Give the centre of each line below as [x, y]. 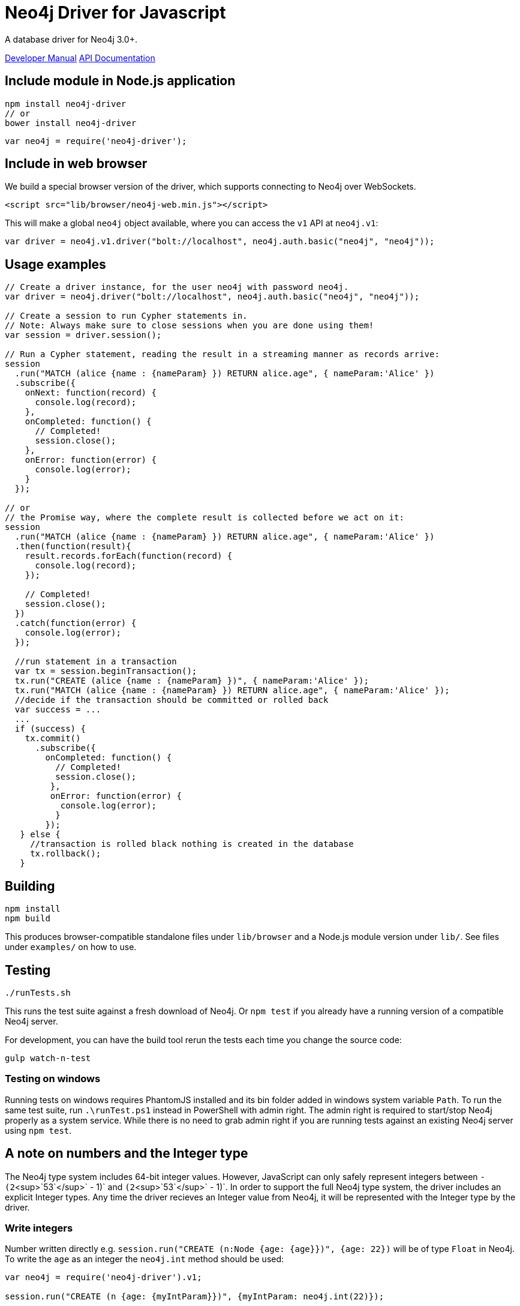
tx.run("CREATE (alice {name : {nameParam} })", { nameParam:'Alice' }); [192, 681]
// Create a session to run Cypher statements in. [126, 316]
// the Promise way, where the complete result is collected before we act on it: [205, 518]
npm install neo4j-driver [66, 104]
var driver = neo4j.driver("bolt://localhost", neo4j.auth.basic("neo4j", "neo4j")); [212, 297]
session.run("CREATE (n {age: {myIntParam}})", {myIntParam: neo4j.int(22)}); [195, 1297]
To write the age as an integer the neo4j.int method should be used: [145, 1259]
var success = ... [58, 710]
